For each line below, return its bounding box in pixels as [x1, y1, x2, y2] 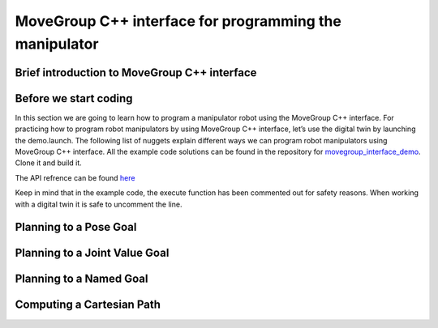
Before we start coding [15, 92, 133, 105]
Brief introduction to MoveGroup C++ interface [15, 66, 257, 79]
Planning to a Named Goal [15, 272, 148, 286]
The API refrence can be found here [15, 173, 135, 182]
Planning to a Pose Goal [15, 220, 137, 234]
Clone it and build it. [15, 158, 83, 168]
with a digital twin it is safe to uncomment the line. [15, 199, 182, 209]
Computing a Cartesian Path [15, 298, 161, 312]
